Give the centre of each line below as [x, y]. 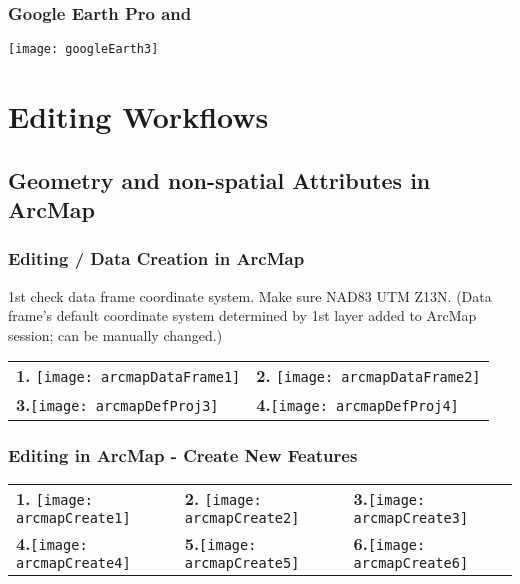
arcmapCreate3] [411, 517]
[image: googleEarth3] [83, 49]
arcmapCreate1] [73, 517]
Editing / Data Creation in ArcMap [156, 258]
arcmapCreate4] [73, 562]
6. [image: [389, 543]
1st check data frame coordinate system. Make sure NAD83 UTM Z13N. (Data [250, 295]
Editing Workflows [138, 116]
